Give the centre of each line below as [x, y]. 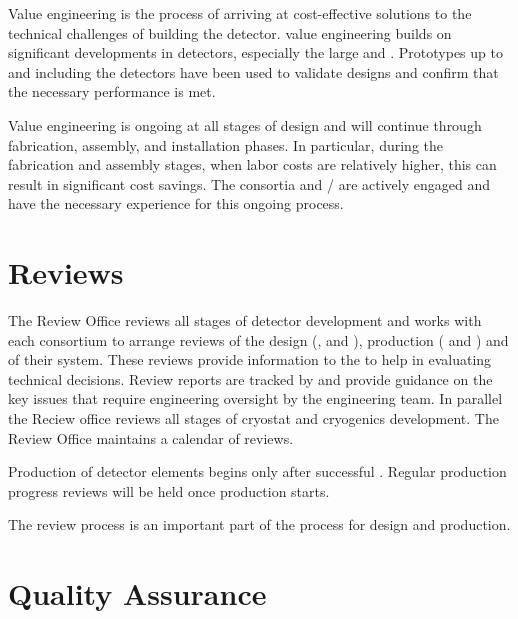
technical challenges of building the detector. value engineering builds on [230, 32]
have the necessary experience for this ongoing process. [176, 203]
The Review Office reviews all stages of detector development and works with [245, 320]
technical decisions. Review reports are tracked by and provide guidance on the [250, 378]
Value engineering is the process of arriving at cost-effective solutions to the [240, 13]
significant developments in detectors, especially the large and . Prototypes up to [255, 52]
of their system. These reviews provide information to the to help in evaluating [250, 359]
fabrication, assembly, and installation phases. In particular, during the [226, 144]
